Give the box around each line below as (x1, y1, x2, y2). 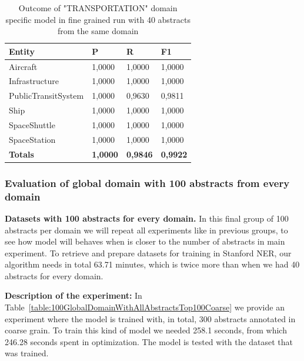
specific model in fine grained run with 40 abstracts (5, 13, 191, 25)
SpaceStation (9, 133, 56, 145)
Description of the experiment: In (5, 289, 142, 302)
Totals (9, 148, 34, 160)
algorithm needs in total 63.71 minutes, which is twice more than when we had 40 (5, 258, 300, 270)
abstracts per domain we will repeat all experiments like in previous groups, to (5, 223, 288, 236)
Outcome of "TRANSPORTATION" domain (18, 2, 178, 14)
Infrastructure (9, 75, 59, 87)
